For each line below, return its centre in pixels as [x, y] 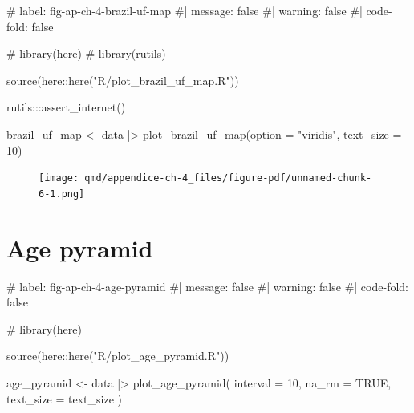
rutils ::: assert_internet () [66, 107]
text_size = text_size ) [65, 398]
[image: [59, 178]
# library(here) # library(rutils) [86, 53]
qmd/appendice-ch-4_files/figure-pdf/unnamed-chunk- [228, 178]
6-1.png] [62, 194]
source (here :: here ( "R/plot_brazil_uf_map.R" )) [123, 80]
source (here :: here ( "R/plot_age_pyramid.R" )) [118, 356]
